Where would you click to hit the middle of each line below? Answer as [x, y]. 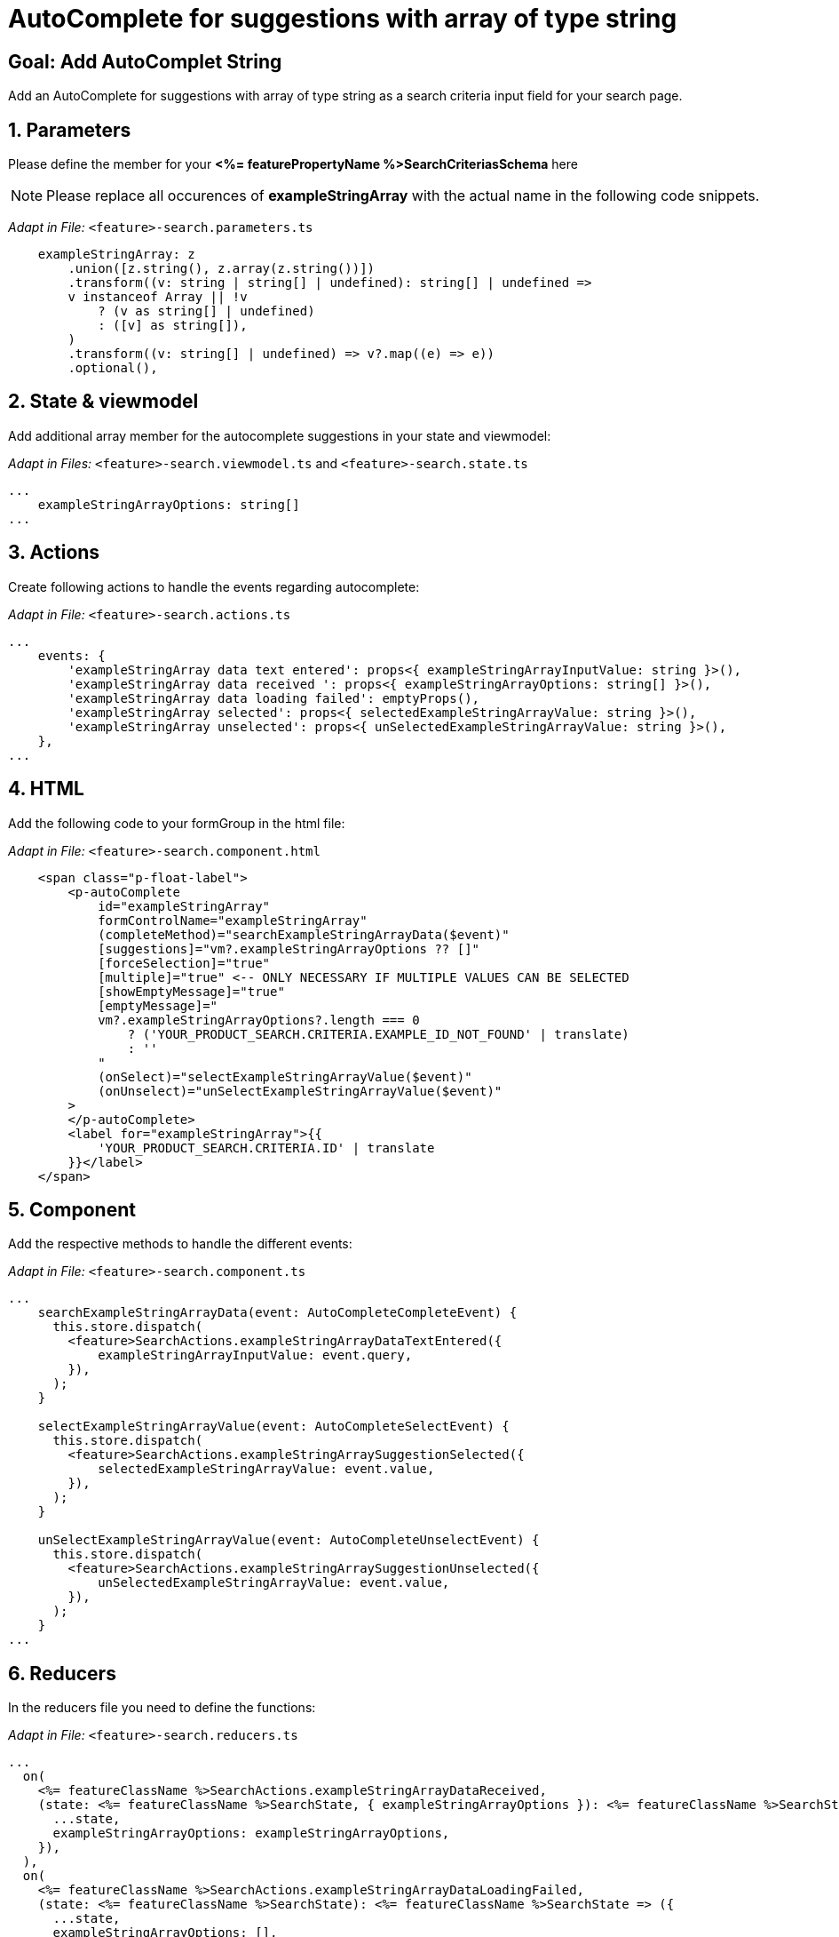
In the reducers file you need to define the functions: [162, 1708]
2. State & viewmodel [103, 402]
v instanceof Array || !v [158, 297]
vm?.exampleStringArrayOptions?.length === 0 [259, 1020]
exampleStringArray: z [116, 255]
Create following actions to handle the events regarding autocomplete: [214, 586]
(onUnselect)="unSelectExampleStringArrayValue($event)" [300, 1091]
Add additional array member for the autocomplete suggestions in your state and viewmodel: [280, 435]
